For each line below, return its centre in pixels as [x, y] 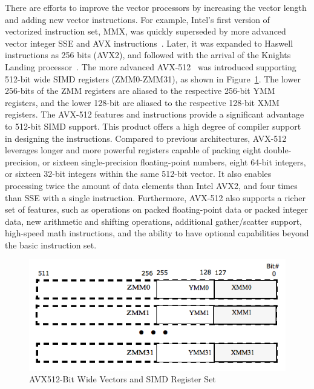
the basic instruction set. [51, 244]
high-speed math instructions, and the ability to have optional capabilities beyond [157, 233]
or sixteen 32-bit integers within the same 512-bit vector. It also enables [138, 174]
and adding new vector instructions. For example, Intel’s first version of [137, 19]
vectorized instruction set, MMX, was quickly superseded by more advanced [146, 31]
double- [278, 150]
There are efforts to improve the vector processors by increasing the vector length [156, 7]
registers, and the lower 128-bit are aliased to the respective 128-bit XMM [142, 102]
